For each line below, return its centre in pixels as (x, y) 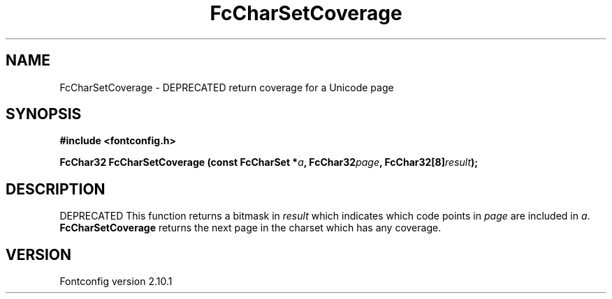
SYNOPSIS (44, 114)
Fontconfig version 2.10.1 (116, 282)
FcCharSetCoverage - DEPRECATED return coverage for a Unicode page (227, 87)
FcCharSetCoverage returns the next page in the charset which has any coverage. (250, 228)
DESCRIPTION (56, 189)
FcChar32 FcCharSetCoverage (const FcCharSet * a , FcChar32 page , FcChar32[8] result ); (269, 162)
